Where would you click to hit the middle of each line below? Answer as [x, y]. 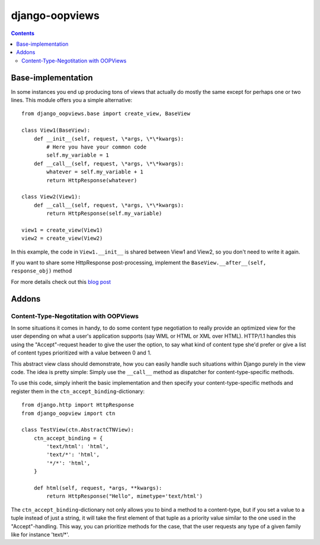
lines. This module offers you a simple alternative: [72, 100]
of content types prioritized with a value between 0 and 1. [81, 353]
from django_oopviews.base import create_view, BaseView [106, 114]
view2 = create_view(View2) [62, 238]
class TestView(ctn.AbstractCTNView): [78, 430]
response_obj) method [41, 271]
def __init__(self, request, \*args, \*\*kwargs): [109, 139]
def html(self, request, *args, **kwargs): [98, 488]
